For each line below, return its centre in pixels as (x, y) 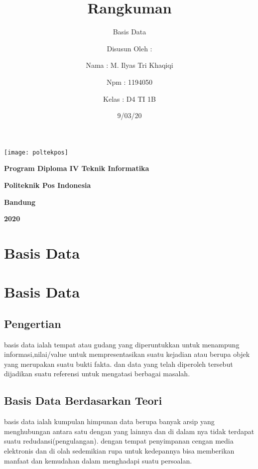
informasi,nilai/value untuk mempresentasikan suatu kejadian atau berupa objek (127, 354)
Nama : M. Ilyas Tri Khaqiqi (129, 65)
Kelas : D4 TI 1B (129, 98)
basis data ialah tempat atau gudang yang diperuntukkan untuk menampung (122, 344)
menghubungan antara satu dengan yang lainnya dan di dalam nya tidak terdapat (129, 431)
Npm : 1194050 (129, 81)
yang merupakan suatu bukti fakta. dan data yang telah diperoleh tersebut (119, 364)
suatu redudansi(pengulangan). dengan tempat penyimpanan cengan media (119, 441)
